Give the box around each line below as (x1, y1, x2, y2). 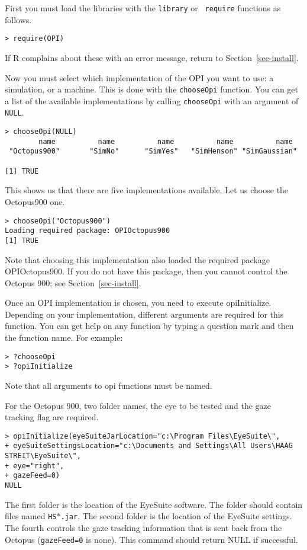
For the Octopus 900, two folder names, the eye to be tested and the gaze (5, 399, 272, 411)
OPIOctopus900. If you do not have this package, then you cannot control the (5, 265, 287, 277)
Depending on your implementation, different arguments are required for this (5, 308, 284, 320)
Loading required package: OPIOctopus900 (5, 226, 170, 235)
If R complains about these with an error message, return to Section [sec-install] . (5, 51, 299, 63)
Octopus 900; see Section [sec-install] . (5, 276, 141, 289)
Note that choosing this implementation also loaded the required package (5, 253, 270, 266)
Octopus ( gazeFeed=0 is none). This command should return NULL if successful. (5, 533, 298, 545)
